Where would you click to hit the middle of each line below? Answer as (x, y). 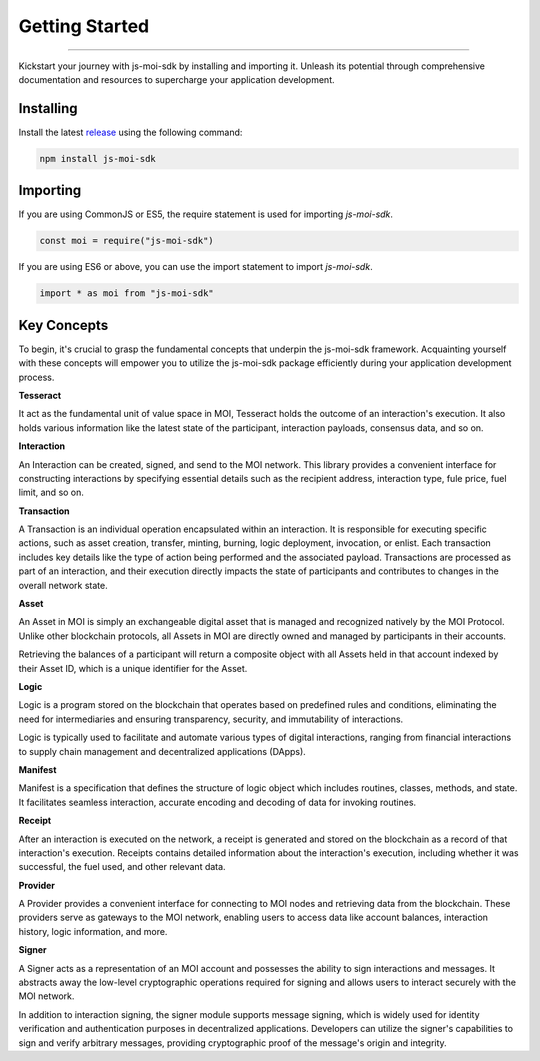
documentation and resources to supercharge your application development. (176, 79)
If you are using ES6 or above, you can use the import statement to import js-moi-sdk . (196, 267)
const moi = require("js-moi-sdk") (126, 241)
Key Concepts (63, 325)
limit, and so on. (51, 492)
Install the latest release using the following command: (130, 132)
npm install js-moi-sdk (98, 158)
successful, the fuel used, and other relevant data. (122, 867)
